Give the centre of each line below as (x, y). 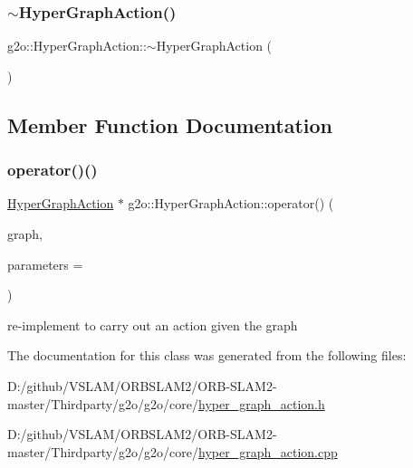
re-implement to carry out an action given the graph (153, 325)
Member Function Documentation (170, 124)
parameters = (45, 264)
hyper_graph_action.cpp (268, 451)
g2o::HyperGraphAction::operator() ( (231, 203)
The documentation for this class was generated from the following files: (207, 355)
